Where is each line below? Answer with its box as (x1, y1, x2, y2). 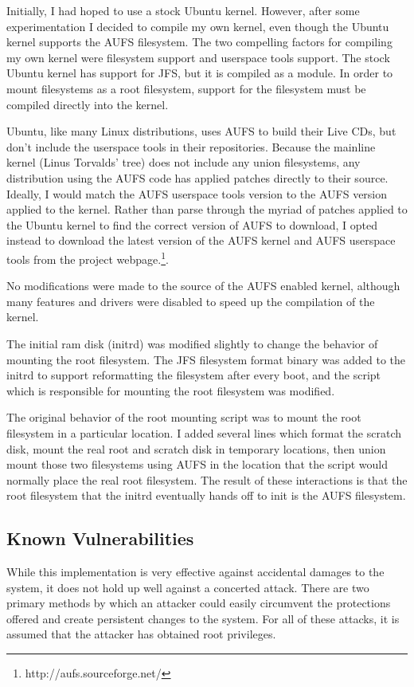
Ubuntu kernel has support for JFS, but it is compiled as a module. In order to (6, 65, 393, 81)
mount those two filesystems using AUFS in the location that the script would (6, 456, 389, 473)
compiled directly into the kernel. (6, 96, 169, 112)
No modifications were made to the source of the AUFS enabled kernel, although (6, 277, 400, 294)
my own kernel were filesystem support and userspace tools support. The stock (6, 49, 390, 65)
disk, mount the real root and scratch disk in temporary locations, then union (6, 440, 386, 457)
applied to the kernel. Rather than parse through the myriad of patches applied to (6, 201, 408, 218)
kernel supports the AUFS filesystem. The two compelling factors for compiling (6, 33, 393, 50)
